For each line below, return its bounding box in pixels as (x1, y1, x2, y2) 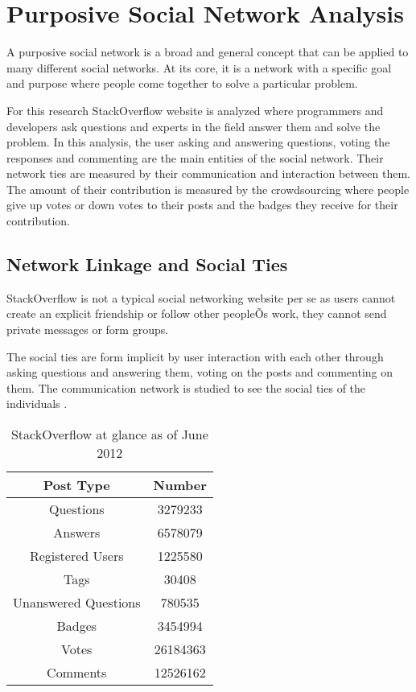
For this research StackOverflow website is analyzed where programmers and (6, 101, 384, 118)
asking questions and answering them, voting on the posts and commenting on (6, 364, 393, 381)
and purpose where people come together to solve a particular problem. (6, 75, 358, 92)
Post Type (43, 476, 110, 495)
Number (153, 476, 207, 495)
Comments (47, 663, 107, 682)
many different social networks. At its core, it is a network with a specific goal (6, 59, 392, 76)
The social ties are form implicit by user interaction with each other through (6, 348, 384, 365)
